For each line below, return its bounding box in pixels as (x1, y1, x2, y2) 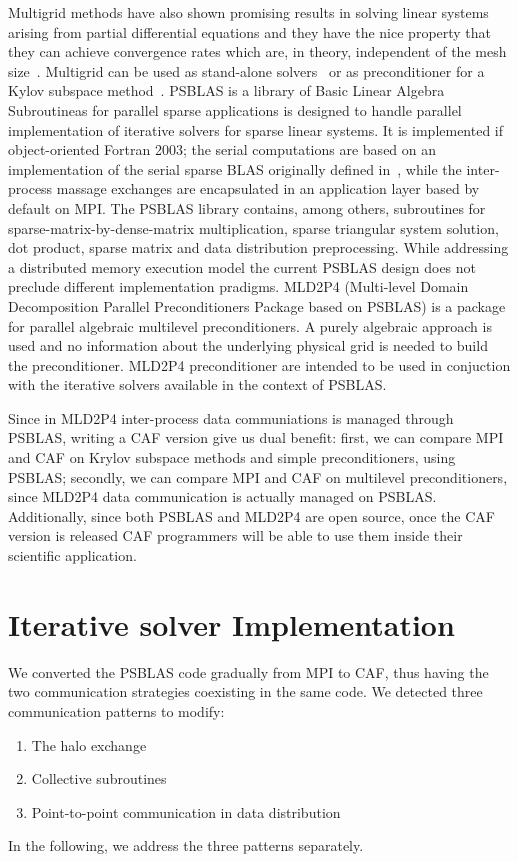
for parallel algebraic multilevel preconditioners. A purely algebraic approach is (8, 315, 492, 336)
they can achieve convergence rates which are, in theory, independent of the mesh (8, 41, 507, 62)
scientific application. (8, 545, 137, 566)
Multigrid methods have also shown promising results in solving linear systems (8, 2, 489, 22)
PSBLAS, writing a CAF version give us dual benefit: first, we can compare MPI (8, 427, 504, 448)
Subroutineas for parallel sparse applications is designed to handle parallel (8, 99, 462, 120)
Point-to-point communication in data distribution (31, 801, 341, 822)
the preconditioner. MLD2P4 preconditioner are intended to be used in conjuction (8, 354, 511, 375)
